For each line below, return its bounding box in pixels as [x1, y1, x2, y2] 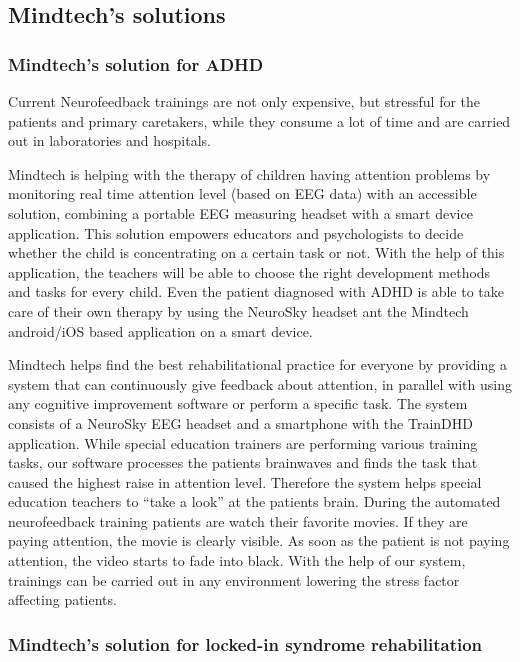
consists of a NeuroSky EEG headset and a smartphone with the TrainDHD [8, 412, 473, 433]
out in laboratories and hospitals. [8, 130, 211, 151]
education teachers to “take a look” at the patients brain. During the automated [8, 491, 501, 512]
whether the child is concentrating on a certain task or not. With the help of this [8, 242, 505, 263]
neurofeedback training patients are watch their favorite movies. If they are [8, 510, 468, 531]
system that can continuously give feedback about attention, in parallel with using [8, 373, 512, 394]
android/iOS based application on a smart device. [8, 320, 313, 341]
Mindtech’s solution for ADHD [8, 51, 264, 76]
